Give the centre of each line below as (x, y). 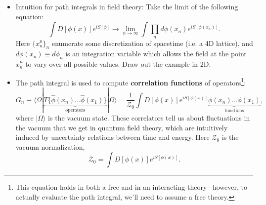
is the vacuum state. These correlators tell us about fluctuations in (149, 118)
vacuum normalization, (50, 146)
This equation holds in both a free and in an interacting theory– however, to (131, 187)
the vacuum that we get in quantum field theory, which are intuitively (122, 127)
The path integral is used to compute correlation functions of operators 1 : (131, 82)
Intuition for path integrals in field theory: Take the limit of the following (127, 6)
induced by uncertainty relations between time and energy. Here (112, 137)
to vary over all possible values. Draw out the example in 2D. (118, 64)
